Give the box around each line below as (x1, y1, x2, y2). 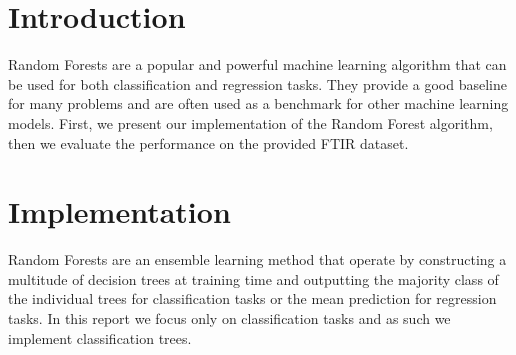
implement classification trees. (8, 327, 192, 348)
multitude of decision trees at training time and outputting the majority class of (8, 268, 499, 289)
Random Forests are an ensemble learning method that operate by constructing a (8, 249, 507, 270)
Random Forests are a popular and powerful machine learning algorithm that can (8, 54, 507, 75)
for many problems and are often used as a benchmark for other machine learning (8, 93, 509, 114)
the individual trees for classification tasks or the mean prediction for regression (8, 288, 497, 309)
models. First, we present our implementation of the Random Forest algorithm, (8, 112, 493, 133)
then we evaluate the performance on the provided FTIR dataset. (8, 132, 409, 153)
